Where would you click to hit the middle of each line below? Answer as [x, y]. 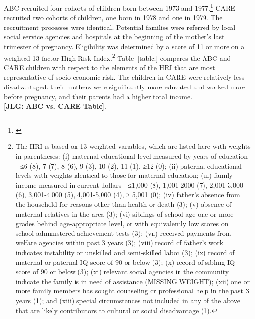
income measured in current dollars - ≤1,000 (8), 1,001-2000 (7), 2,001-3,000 [129, 185]
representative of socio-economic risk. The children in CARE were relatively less [124, 77]
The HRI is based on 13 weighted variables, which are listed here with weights [133, 146]
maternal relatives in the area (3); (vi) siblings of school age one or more [125, 214]
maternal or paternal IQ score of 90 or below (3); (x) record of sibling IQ [125, 262]
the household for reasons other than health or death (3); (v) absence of [124, 204]
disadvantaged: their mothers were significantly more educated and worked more [125, 87]
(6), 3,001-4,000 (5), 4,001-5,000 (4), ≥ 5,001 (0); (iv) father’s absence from [128, 194]
